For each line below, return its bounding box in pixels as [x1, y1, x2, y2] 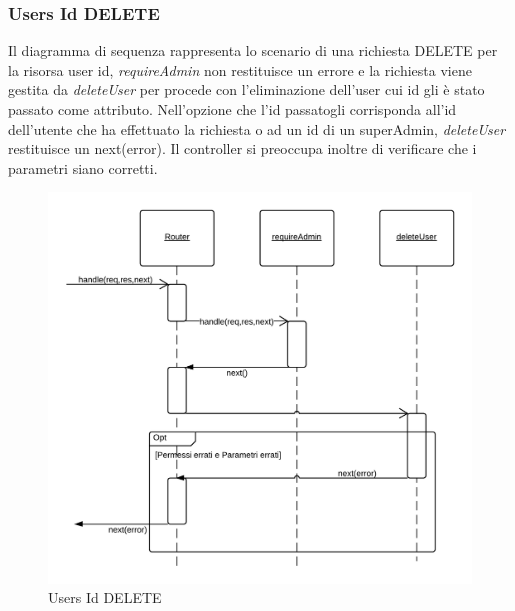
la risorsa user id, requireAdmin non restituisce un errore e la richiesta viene [8, 59, 472, 80]
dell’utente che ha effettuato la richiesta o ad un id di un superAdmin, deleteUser [8, 118, 506, 139]
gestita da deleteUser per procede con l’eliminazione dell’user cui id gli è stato [8, 79, 485, 100]
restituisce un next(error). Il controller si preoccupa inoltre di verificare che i [8, 138, 477, 159]
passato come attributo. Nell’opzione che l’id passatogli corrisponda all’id [8, 99, 457, 119]
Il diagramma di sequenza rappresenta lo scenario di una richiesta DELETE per [8, 40, 498, 61]
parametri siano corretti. [8, 157, 158, 178]
